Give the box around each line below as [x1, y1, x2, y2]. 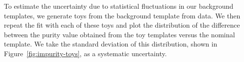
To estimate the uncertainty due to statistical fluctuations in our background [4, 1, 234, 11]
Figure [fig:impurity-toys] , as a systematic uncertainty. [4, 48, 167, 58]
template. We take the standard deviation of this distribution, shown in [4, 39, 217, 49]
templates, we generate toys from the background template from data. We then [4, 10, 241, 20]
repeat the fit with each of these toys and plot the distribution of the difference [4, 20, 240, 30]
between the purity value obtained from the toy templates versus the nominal [4, 29, 235, 39]
